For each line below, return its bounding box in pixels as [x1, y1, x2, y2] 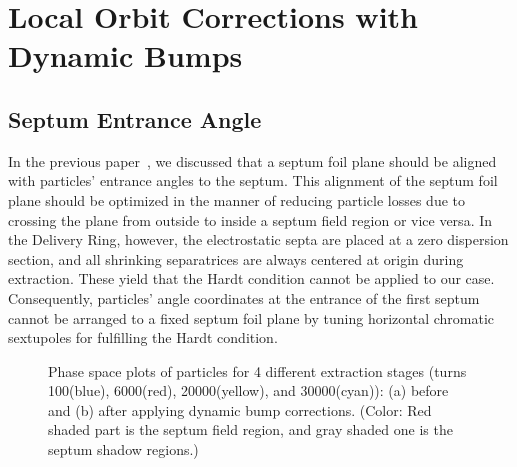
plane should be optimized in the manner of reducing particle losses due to [8, 189, 465, 210]
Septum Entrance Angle [8, 103, 262, 134]
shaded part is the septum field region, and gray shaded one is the [48, 419, 453, 440]
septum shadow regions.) [48, 439, 199, 460]
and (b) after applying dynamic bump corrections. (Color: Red [48, 399, 432, 420]
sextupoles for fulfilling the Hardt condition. [8, 327, 278, 348]
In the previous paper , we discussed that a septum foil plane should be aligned [8, 150, 497, 171]
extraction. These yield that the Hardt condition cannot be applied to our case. [8, 268, 495, 289]
